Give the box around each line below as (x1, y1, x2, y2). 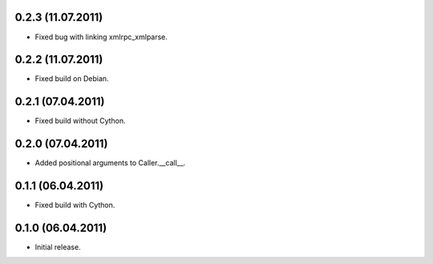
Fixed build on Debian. (34, 74, 109, 83)
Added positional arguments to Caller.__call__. (34, 158, 186, 168)
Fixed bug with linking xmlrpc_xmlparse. (34, 32, 168, 42)
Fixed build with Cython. (34, 201, 115, 210)
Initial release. (34, 242, 81, 252)
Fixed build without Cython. (34, 116, 126, 126)
